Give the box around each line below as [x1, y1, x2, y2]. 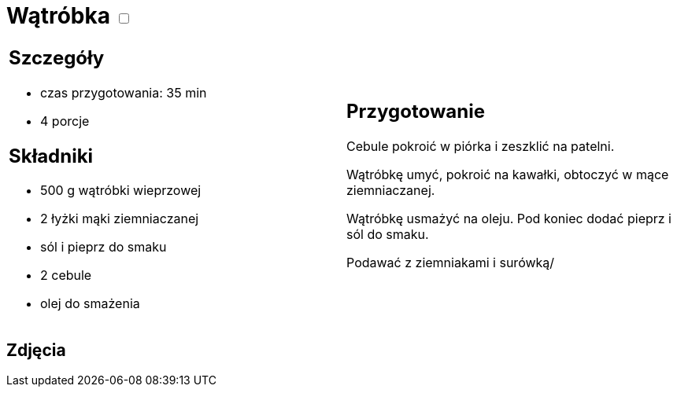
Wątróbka [6, 2, 110, 29]
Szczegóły [9, 46, 105, 69]
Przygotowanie [346, 100, 485, 123]
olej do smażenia [40, 296, 140, 312]
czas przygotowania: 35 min [40, 84, 207, 101]
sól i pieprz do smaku [40, 239, 167, 255]
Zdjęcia [6, 340, 66, 360]
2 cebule [40, 267, 92, 284]
